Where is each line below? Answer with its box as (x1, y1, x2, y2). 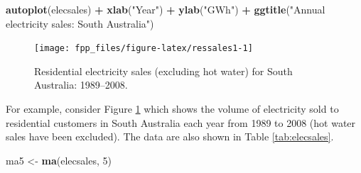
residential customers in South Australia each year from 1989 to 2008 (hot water (6, 115, 356, 130)
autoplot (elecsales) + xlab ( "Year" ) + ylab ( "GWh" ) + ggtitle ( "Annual (6, 2, 325, 16)
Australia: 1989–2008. (34, 77, 128, 92)
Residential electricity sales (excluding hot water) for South (34, 63, 293, 78)
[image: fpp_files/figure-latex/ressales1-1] (34, 43, 253, 54)
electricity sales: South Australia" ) (6, 16, 154, 30)
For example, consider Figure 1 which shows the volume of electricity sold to (6, 101, 339, 116)
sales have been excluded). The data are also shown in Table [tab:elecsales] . (6, 129, 334, 144)
